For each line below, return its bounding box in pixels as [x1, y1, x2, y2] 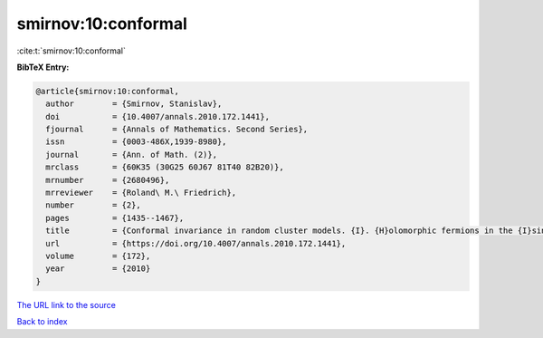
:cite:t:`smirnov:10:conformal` [16, 45, 126, 56]
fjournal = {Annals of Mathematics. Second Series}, [45, 124, 309, 135]
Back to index [16, 316, 68, 327]
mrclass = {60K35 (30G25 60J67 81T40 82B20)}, [45, 162, 284, 172]
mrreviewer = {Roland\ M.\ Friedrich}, [45, 188, 237, 198]
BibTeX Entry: [16, 62, 70, 72]
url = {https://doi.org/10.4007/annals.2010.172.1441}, [45, 238, 347, 248]
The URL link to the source [16, 299, 117, 310]
